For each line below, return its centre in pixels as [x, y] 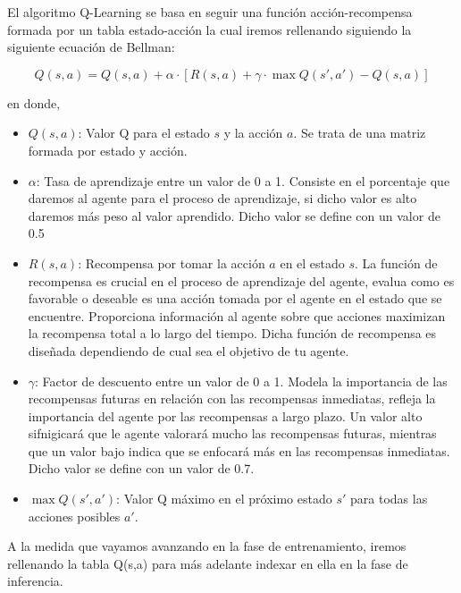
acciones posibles [74, 516]
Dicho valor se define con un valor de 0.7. [141, 468]
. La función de [396, 263]
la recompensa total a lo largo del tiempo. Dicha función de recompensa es [232, 333]
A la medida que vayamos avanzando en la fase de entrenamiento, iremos [207, 546]
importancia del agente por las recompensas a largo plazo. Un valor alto [225, 415]
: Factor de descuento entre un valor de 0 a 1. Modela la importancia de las [241, 381]
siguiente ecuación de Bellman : [91, 47]
